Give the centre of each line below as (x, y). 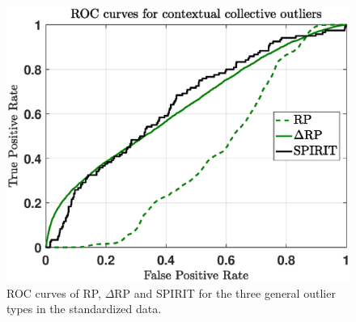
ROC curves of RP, (54, 292)
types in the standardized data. (84, 309)
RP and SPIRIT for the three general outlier (225, 292)
